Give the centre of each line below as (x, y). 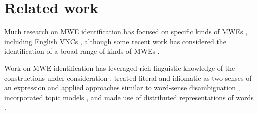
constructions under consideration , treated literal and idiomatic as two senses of (128, 78)
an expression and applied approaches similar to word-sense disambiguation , (122, 88)
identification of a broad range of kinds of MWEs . (82, 51)
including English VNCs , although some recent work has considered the (115, 41)
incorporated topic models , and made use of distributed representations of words (129, 97)
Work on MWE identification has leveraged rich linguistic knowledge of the (120, 68)
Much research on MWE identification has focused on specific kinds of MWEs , (126, 32)
